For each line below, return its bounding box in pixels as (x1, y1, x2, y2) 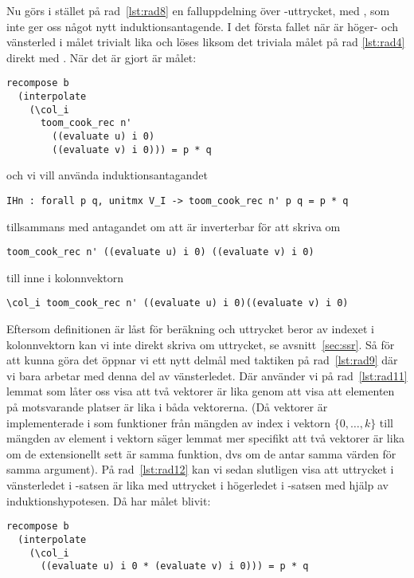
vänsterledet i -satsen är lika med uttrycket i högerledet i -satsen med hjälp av (6, 477, 389, 493)
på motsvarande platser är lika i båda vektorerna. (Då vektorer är (6, 399, 328, 415)
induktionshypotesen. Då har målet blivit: (6, 492, 211, 509)
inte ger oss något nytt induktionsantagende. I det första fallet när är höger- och (6, 18, 399, 34)
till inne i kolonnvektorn (6, 269, 124, 285)
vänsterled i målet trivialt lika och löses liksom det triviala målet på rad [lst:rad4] (6, 33, 405, 50)
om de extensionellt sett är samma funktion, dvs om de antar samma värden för (6, 445, 396, 462)
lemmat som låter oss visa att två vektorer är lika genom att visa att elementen (6, 383, 395, 399)
